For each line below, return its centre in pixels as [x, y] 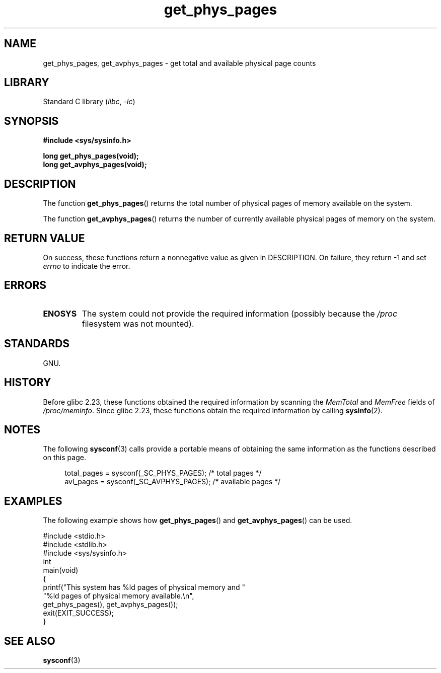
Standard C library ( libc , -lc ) [89, 102]
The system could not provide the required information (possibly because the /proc [240, 313]
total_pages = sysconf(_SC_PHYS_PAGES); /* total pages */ [163, 473]
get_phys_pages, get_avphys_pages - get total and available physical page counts [179, 63]
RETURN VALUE [45, 238]
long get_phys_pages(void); [91, 156]
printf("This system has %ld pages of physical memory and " [144, 587]
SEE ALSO [30, 641]
